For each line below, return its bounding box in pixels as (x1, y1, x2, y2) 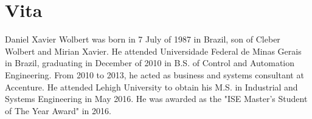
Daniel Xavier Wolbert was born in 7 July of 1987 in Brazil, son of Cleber (5, 33, 280, 46)
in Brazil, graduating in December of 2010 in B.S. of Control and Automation (5, 56, 294, 69)
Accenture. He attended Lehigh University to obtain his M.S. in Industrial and (5, 80, 298, 93)
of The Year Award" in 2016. (5, 104, 111, 117)
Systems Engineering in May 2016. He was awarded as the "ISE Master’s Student (5, 92, 308, 105)
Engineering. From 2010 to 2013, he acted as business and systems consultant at (5, 68, 304, 81)
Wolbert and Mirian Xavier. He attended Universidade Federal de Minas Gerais (5, 44, 302, 57)
